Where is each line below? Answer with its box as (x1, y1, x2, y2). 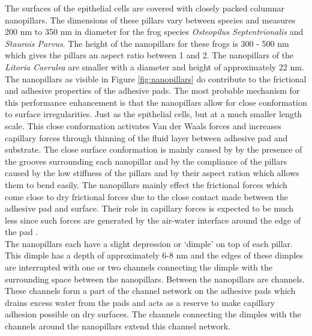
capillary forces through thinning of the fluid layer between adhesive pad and (5, 131, 288, 144)
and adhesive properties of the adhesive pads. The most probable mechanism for (5, 84, 300, 97)
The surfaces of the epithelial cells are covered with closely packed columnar (5, 2, 284, 14)
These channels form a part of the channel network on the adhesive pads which (5, 284, 296, 297)
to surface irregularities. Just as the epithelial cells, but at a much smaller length (5, 108, 302, 120)
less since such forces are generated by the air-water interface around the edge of (5, 213, 301, 226)
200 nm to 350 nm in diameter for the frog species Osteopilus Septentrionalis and (5, 25, 304, 38)
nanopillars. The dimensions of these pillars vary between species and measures (5, 13, 296, 26)
